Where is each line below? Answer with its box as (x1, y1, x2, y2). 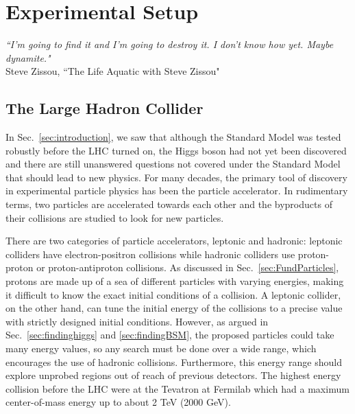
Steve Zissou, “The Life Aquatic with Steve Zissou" (5, 64, 220, 78)
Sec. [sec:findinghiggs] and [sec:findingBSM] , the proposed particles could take (5, 327, 334, 342)
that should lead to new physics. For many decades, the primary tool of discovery (5, 170, 347, 184)
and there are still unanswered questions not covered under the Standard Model (5, 157, 341, 171)
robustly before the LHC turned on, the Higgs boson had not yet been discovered (5, 143, 347, 157)
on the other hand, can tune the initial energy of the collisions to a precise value (5, 301, 343, 315)
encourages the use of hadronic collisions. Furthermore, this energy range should (5, 354, 342, 369)
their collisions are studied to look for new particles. (5, 210, 224, 225)
